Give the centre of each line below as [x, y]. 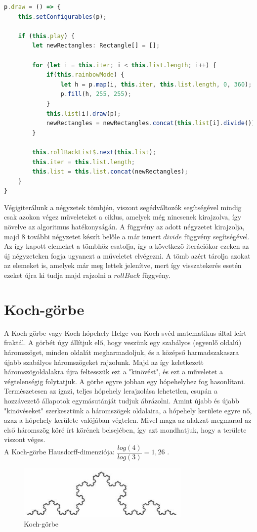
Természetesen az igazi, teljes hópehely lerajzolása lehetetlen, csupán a [111, 391]
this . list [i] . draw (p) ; [84, 113]
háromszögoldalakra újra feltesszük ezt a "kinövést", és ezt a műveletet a [113, 372]
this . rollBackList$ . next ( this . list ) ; [94, 152]
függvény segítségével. [217, 236]
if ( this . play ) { [46, 36]
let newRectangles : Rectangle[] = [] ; [96, 46]
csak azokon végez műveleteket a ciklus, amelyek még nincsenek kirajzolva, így [123, 217]
